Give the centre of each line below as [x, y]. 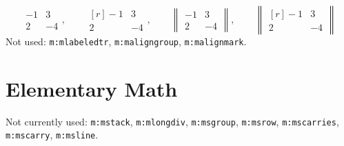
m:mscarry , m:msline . [52, 135]
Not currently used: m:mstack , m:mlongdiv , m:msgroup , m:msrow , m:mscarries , [172, 121]
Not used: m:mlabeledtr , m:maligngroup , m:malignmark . [126, 41]
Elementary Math [92, 88]
